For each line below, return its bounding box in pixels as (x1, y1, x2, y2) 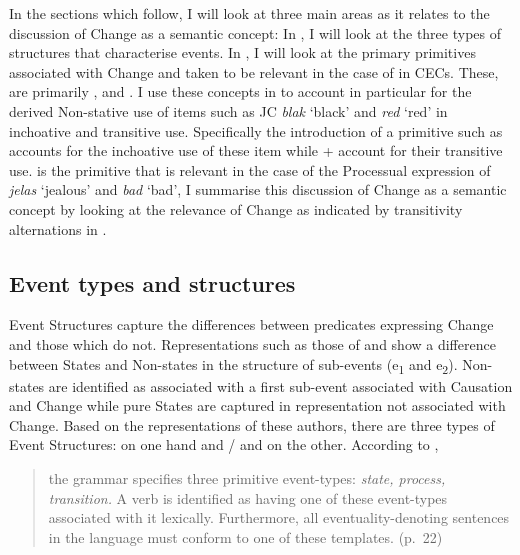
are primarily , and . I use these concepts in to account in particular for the (9, 81, 472, 102)
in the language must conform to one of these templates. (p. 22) (48, 526, 443, 547)
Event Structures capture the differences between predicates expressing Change (9, 314, 494, 335)
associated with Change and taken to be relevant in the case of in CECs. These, (9, 61, 499, 82)
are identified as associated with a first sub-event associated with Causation (48, 375, 513, 396)
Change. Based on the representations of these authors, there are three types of (9, 414, 495, 435)
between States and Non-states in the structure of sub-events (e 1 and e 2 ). (9, 353, 458, 377)
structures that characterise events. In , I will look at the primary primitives (9, 42, 476, 63)
